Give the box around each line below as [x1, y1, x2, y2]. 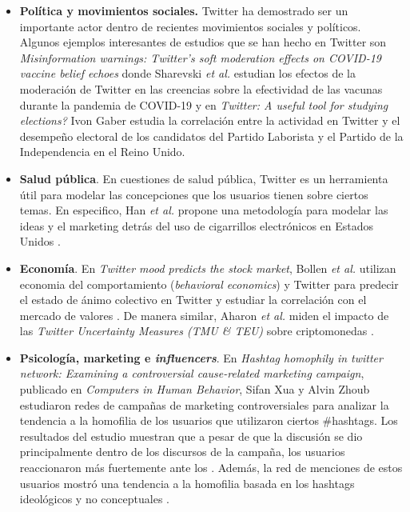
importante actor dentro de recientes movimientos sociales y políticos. [19, 18, 361, 34]
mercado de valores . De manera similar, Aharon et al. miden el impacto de [19, 306, 389, 323]
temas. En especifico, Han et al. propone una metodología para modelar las [19, 202, 388, 218]
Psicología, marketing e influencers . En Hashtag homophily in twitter [19, 349, 383, 366]
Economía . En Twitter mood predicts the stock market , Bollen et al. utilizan [19, 259, 396, 276]
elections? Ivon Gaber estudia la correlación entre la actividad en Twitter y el [19, 112, 400, 129]
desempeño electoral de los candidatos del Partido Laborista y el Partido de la [19, 127, 404, 144]
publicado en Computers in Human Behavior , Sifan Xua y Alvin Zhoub [19, 381, 370, 398]
